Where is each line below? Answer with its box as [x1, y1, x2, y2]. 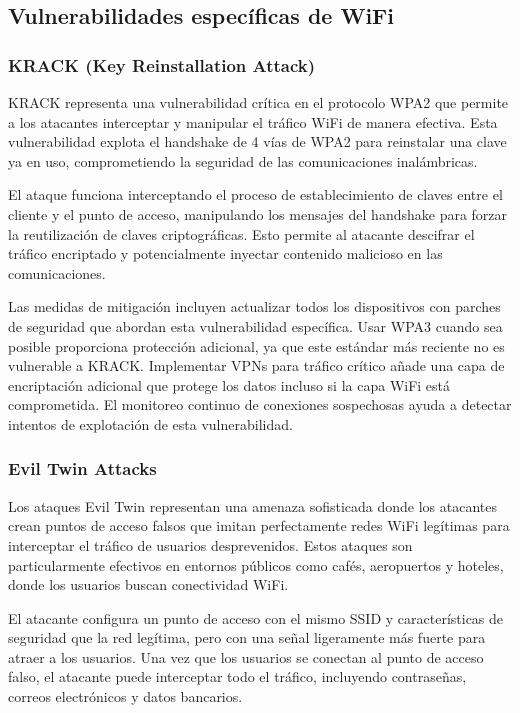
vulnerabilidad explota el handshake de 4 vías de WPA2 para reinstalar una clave [8, 131, 507, 152]
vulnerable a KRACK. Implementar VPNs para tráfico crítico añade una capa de [8, 355, 505, 376]
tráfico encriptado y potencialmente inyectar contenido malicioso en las [8, 243, 443, 264]
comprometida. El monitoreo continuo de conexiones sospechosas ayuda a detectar [8, 394, 512, 415]
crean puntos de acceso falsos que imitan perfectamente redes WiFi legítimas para [8, 515, 510, 536]
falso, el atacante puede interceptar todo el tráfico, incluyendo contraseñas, [8, 666, 467, 687]
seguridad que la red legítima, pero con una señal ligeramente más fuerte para [8, 627, 486, 648]
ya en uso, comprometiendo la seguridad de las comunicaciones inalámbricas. [8, 150, 478, 171]
